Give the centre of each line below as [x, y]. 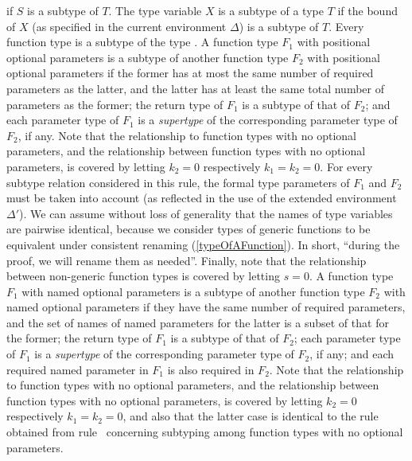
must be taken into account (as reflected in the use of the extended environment [202, 198]
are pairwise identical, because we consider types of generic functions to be [189, 229]
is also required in [211, 369]
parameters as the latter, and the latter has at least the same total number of [195, 88]
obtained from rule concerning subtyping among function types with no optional [205, 432]
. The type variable [155, 10]
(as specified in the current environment [129, 26]
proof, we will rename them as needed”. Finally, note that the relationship [187, 260]
